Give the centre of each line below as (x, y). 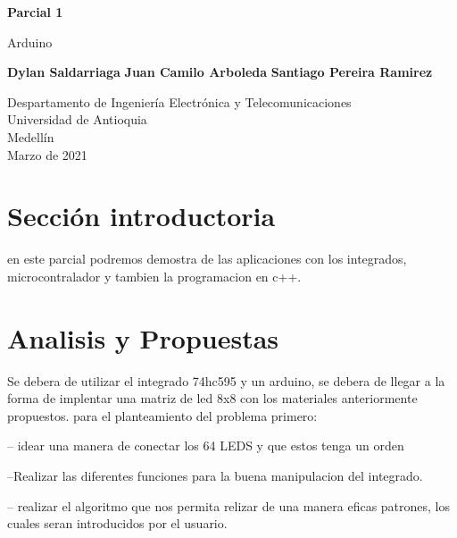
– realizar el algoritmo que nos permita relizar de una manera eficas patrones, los (229, 505)
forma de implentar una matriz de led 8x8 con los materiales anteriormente (212, 398)
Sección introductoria (141, 216)
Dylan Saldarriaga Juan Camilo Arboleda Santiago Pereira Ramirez (220, 72)
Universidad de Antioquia (77, 119)
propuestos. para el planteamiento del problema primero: (162, 415)
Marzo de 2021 (47, 154)
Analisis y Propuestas (143, 337)
